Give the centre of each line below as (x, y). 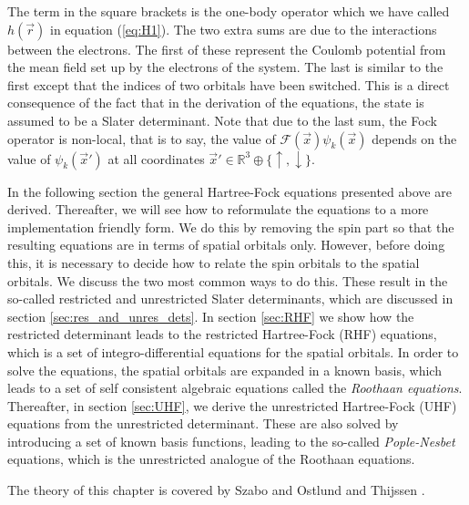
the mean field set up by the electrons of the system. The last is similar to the (225, 67)
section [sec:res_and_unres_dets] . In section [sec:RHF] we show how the (211, 316)
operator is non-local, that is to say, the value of (142, 138)
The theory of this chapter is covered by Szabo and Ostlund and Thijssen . (216, 490)
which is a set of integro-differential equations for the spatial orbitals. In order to (233, 351)
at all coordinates (156, 158)
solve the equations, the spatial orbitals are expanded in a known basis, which (224, 370)
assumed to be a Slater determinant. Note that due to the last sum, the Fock (222, 120)
